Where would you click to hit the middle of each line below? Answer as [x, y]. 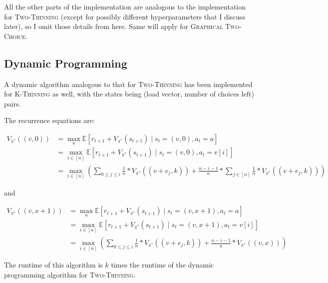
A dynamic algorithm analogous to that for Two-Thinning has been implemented [128, 84]
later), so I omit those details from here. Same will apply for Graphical [114, 26]
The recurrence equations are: [49, 120]
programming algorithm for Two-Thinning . [70, 274]
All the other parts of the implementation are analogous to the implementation [125, 6]
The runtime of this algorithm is [53, 265]
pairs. [12, 103]
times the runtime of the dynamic [163, 265]
